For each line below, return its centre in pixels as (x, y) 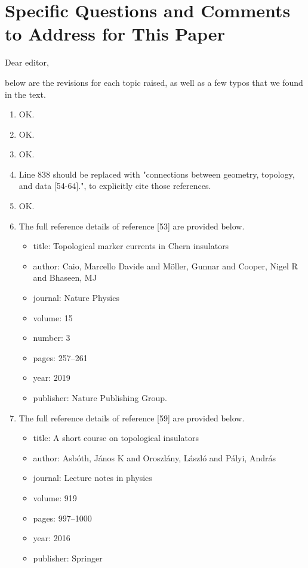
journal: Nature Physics (76, 298)
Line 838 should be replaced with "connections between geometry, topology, (157, 174)
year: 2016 (52, 538)
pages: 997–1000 (62, 518)
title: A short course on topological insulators (116, 438)
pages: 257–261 (60, 357)
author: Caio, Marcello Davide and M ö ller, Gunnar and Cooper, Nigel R (165, 266)
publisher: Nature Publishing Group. (100, 398)
